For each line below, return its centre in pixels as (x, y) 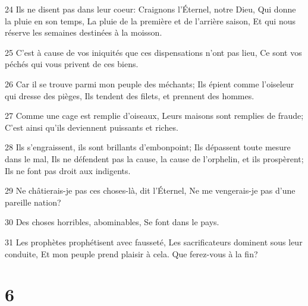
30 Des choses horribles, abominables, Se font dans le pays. (112, 222)
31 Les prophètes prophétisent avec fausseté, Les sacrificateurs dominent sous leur (154, 242)
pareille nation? (33, 202)
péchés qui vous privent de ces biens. (72, 64)
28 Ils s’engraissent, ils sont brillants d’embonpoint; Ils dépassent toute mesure (148, 147)
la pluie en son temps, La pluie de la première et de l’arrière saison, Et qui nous (150, 20)
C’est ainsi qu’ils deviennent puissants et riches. (92, 127)
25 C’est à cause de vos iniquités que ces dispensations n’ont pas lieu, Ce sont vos (153, 52)
